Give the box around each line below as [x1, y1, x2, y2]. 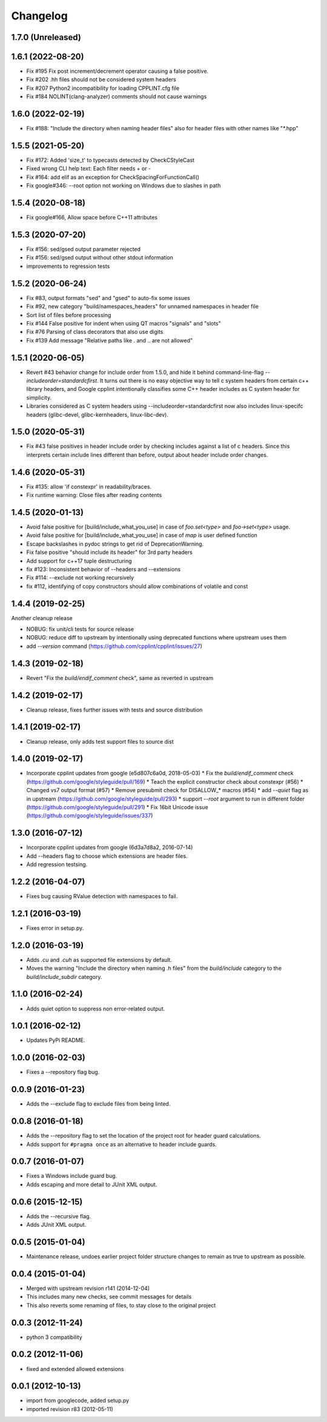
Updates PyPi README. [26, 1036, 85, 1044]
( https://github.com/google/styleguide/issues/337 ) [26, 812, 153, 819]
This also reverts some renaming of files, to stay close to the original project [26, 1301, 216, 1309]
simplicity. [26, 394, 51, 401]
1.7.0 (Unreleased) [11, 32, 81, 42]
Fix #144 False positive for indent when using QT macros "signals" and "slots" [26, 319, 221, 327]
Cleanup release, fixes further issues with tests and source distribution [26, 706, 203, 713]
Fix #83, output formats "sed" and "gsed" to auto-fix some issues [26, 294, 190, 301]
